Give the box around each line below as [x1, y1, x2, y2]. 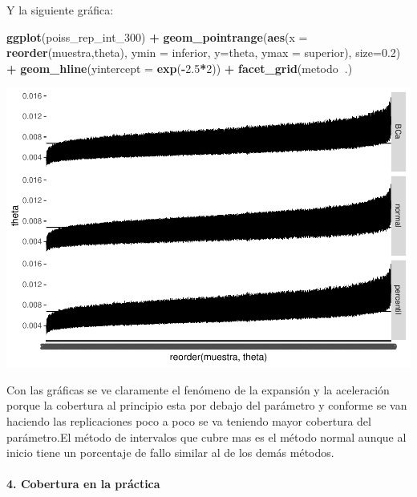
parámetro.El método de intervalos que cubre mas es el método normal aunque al [6, 428, 407, 445]
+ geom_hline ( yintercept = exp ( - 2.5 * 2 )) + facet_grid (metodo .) [6, 59, 353, 76]
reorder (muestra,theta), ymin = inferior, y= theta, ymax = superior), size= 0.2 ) [6, 44, 401, 61]
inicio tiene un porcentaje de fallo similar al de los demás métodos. [6, 444, 334, 461]
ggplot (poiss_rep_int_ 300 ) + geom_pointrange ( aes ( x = [6, 28, 308, 45]
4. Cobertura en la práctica [6, 475, 160, 492]
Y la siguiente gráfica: [6, 2, 114, 18]
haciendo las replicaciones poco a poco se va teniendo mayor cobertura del [6, 413, 371, 430]
